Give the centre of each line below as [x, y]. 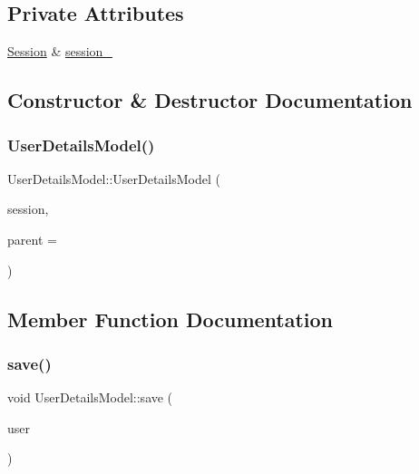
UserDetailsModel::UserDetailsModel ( [114, 178]
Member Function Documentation [171, 319]
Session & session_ [60, 51]
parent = [32, 239]
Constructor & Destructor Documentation [210, 100]
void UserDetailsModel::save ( [90, 397]
